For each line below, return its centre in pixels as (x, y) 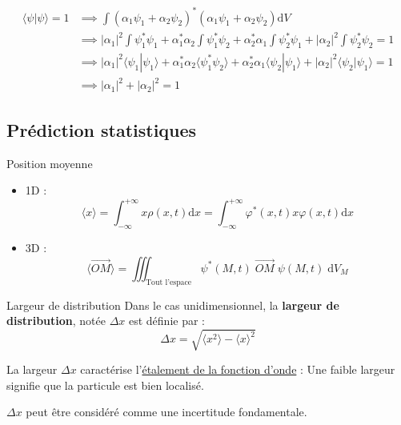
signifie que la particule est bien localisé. (105, 385)
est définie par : (166, 321)
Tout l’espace (169, 282)
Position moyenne (50, 163)
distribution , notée (56, 321)
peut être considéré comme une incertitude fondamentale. (166, 412)
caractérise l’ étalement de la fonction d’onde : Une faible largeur (238, 369)
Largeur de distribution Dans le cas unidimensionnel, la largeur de (173, 305)
